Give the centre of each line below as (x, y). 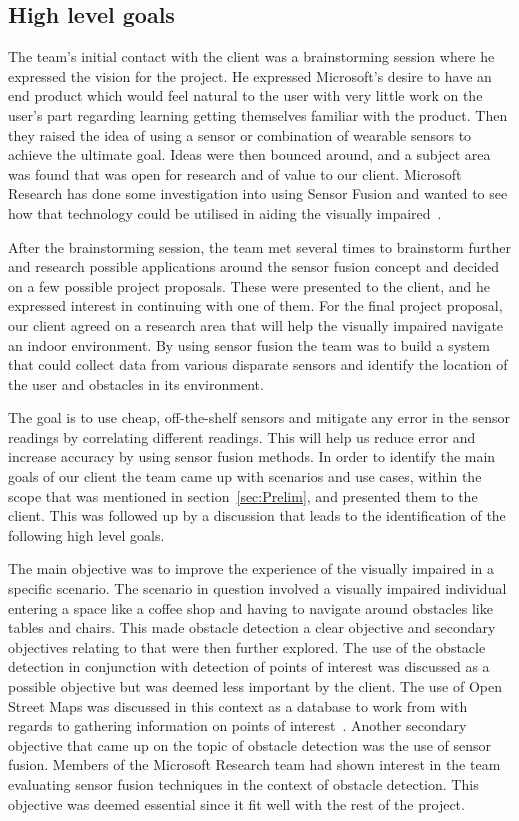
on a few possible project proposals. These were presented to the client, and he (249, 285)
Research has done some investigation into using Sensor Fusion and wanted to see (258, 193)
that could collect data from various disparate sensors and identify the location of (258, 364)
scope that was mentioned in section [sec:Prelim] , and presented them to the (243, 495)
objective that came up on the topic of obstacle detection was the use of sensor (249, 744)
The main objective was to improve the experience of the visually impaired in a (251, 568)
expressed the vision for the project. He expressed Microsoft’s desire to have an (250, 75)
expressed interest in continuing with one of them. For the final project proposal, (255, 305)
